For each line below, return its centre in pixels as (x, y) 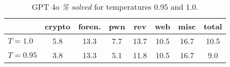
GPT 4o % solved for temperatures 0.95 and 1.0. (115, 7)
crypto (58, 26)
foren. (90, 26)
